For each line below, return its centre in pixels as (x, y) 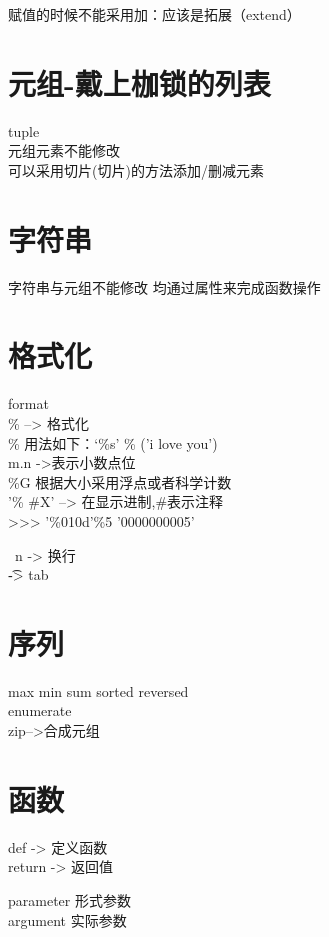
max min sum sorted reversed (98, 690)
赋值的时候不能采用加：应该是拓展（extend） (154, 14)
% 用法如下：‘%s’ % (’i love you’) (113, 442)
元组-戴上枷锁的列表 (139, 82)
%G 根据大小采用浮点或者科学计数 (120, 481)
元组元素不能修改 (64, 150)
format (28, 403)
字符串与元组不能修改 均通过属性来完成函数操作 (164, 286)
